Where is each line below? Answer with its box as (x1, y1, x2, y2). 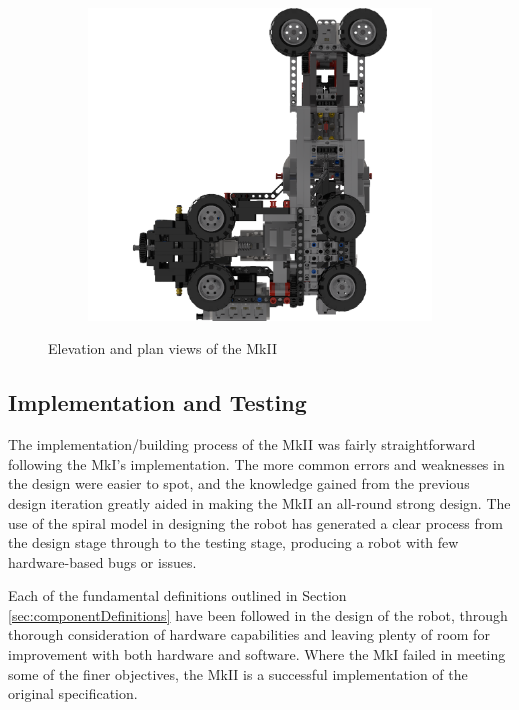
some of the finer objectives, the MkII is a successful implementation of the (8, 663, 468, 684)
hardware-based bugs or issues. (8, 551, 197, 572)
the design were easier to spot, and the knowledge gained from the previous (8, 473, 470, 494)
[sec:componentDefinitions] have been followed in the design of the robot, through (8, 604, 508, 625)
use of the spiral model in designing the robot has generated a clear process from (8, 512, 503, 533)
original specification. (8, 683, 138, 704)
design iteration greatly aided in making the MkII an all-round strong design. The (8, 492, 511, 513)
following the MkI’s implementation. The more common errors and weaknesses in (8, 453, 505, 474)
